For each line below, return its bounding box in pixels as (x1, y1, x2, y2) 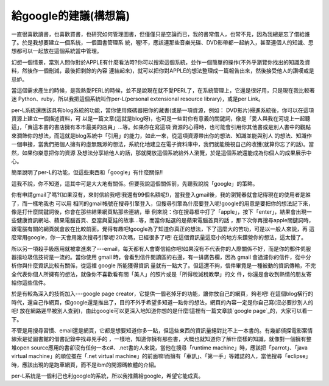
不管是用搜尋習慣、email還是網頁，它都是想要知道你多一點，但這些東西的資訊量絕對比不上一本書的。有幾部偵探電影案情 (11, 327, 313, 334)
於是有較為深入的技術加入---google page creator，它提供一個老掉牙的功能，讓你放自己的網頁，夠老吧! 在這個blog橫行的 (11, 290, 314, 298)
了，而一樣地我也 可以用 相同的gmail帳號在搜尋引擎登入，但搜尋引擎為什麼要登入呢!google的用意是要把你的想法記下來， (11, 200, 314, 207)
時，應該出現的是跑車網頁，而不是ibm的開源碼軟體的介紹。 (11, 361, 160, 368)
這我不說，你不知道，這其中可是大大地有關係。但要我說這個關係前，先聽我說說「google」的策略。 (11, 180, 258, 187)
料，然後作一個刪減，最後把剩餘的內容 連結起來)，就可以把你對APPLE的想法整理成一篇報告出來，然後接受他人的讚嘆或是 (11, 67, 314, 74)
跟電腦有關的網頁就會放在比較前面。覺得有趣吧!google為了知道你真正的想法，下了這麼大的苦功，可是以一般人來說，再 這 (11, 225, 315, 233)
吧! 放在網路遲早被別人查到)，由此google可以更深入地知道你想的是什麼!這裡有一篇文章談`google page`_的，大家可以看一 (11, 307, 313, 315)
